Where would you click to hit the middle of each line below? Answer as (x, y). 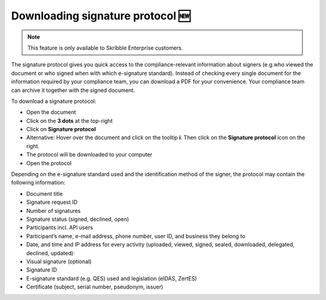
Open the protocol (49, 163)
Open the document (51, 112)
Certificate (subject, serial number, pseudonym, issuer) (95, 287)
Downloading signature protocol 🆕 (101, 16)
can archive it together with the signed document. (73, 90)
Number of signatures (53, 210)
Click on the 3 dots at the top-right (69, 120)
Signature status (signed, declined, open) (78, 219)
